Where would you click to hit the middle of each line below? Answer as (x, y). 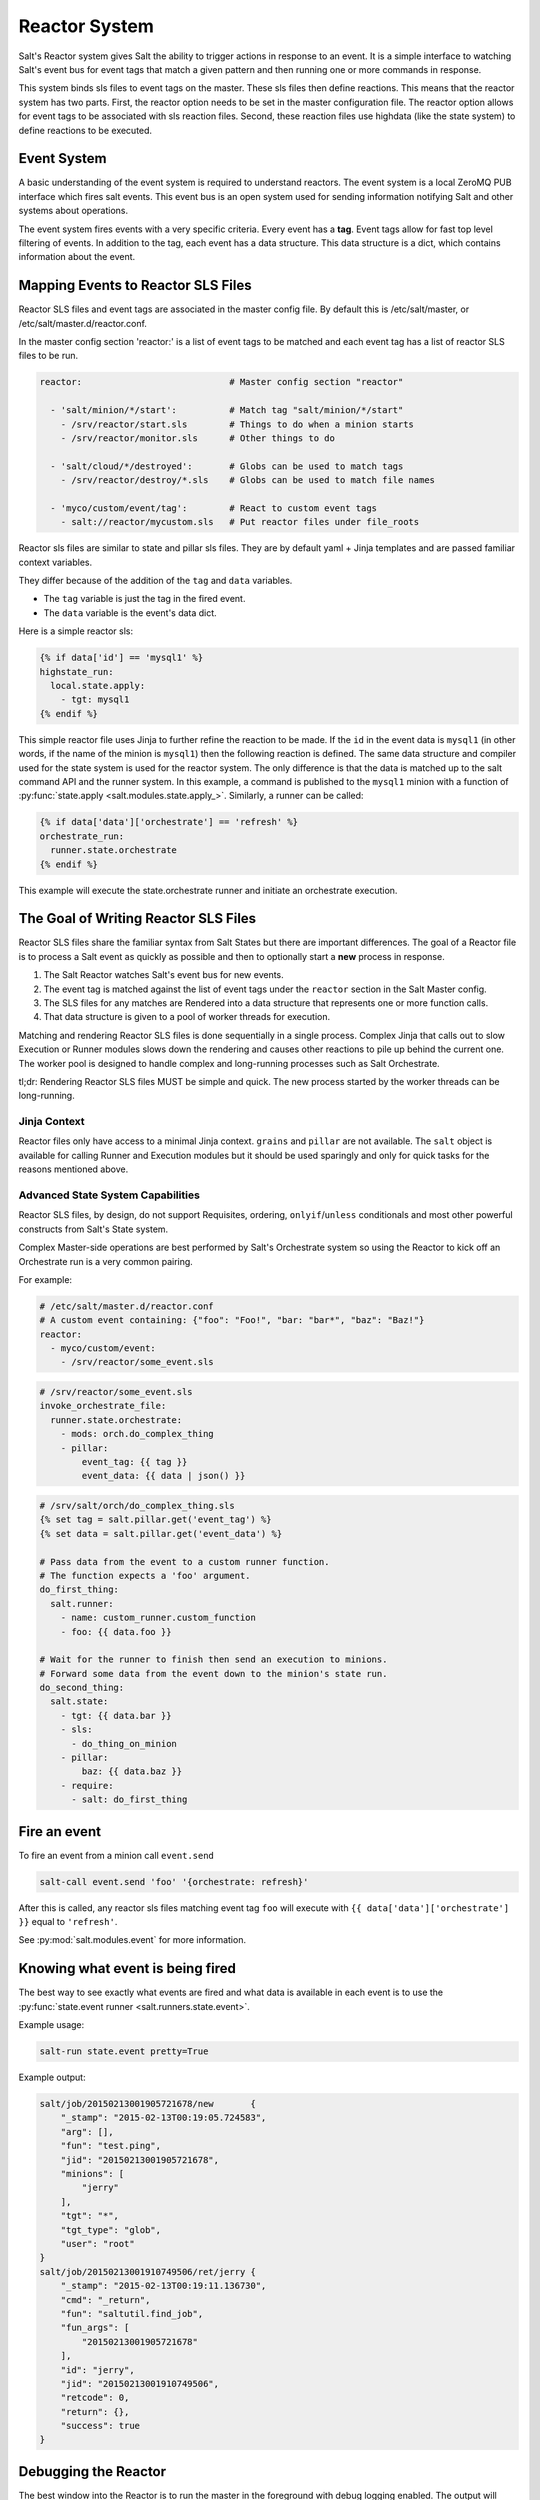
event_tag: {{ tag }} (134, 1462)
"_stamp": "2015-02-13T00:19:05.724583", (163, 2118)
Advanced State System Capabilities (109, 1195)
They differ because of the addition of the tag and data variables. (155, 581)
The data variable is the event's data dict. (130, 612)
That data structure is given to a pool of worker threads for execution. (186, 1017)
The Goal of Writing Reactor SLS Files (137, 918)
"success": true (100, 2426)
